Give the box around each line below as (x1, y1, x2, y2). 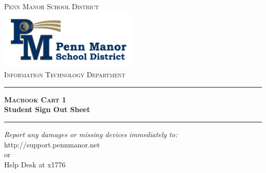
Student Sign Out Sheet (4, 104, 90, 115)
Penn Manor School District (4, 1, 99, 11)
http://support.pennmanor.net (4, 139, 100, 149)
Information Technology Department (4, 69, 125, 80)
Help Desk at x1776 (4, 159, 66, 169)
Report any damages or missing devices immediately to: (4, 129, 178, 140)
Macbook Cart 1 (4, 94, 66, 104)
